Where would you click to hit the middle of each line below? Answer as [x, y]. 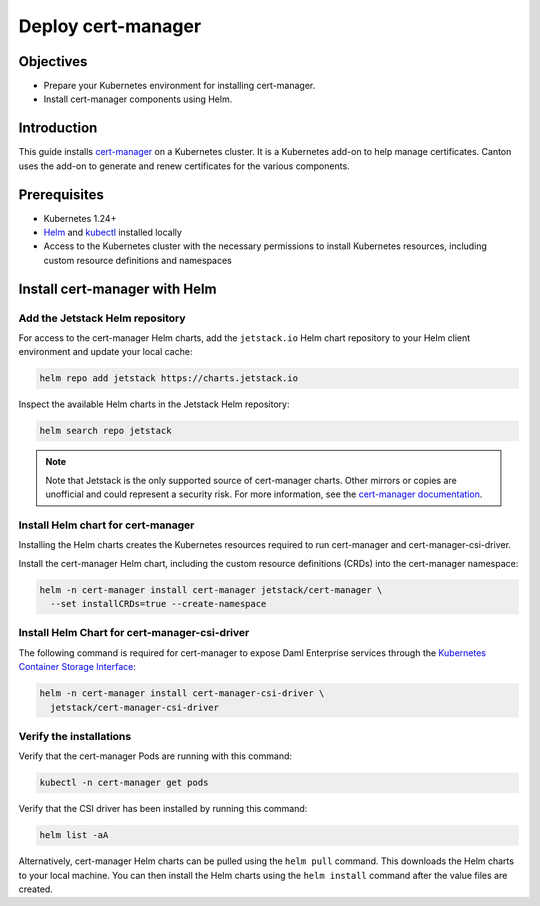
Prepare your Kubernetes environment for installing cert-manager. [179, 86]
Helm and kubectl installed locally [112, 232]
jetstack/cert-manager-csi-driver [135, 707]
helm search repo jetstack [105, 431]
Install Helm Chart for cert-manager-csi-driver [134, 633]
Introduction [58, 128]
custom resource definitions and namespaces [137, 260]
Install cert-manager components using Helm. [138, 99]
